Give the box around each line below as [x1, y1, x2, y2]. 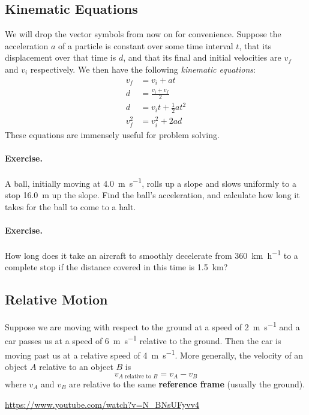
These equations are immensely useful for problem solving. [5, 128, 220, 141]
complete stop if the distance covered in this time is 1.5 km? [5, 261, 228, 273]
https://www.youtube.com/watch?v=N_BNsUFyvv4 [5, 398, 200, 410]
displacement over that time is [5, 51, 116, 64]
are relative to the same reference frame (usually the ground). [69, 377, 305, 390]
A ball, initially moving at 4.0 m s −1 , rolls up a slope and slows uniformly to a [5, 175, 296, 189]
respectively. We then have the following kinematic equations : [30, 62, 256, 75]
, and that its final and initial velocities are [123, 51, 281, 64]
